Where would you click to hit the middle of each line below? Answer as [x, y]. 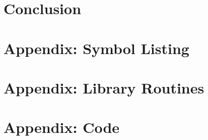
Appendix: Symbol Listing [96, 48]
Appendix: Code [62, 127]
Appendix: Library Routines [104, 87]
